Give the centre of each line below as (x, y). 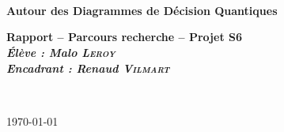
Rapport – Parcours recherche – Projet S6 (125, 37)
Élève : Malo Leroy (61, 52)
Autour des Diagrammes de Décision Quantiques (142, 10)
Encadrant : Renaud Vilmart (88, 68)
